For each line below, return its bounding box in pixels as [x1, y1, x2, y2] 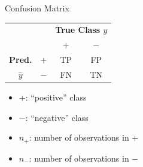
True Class [55, 23, 101, 36]
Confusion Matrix [5, 2, 69, 14]
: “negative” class [25, 111, 89, 123]
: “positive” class [25, 90, 87, 103]
